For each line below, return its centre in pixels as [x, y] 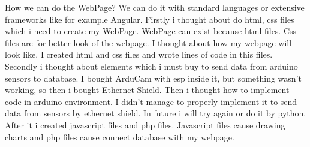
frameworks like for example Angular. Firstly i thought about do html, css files [150, 19]
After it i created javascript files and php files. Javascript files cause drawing [145, 124]
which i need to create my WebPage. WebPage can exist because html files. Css [151, 31]
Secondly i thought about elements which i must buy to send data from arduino [151, 66]
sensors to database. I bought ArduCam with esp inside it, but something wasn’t [153, 78]
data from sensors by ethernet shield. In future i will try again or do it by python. [156, 113]
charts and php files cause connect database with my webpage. [120, 136]
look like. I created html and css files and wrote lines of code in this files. [139, 54]
